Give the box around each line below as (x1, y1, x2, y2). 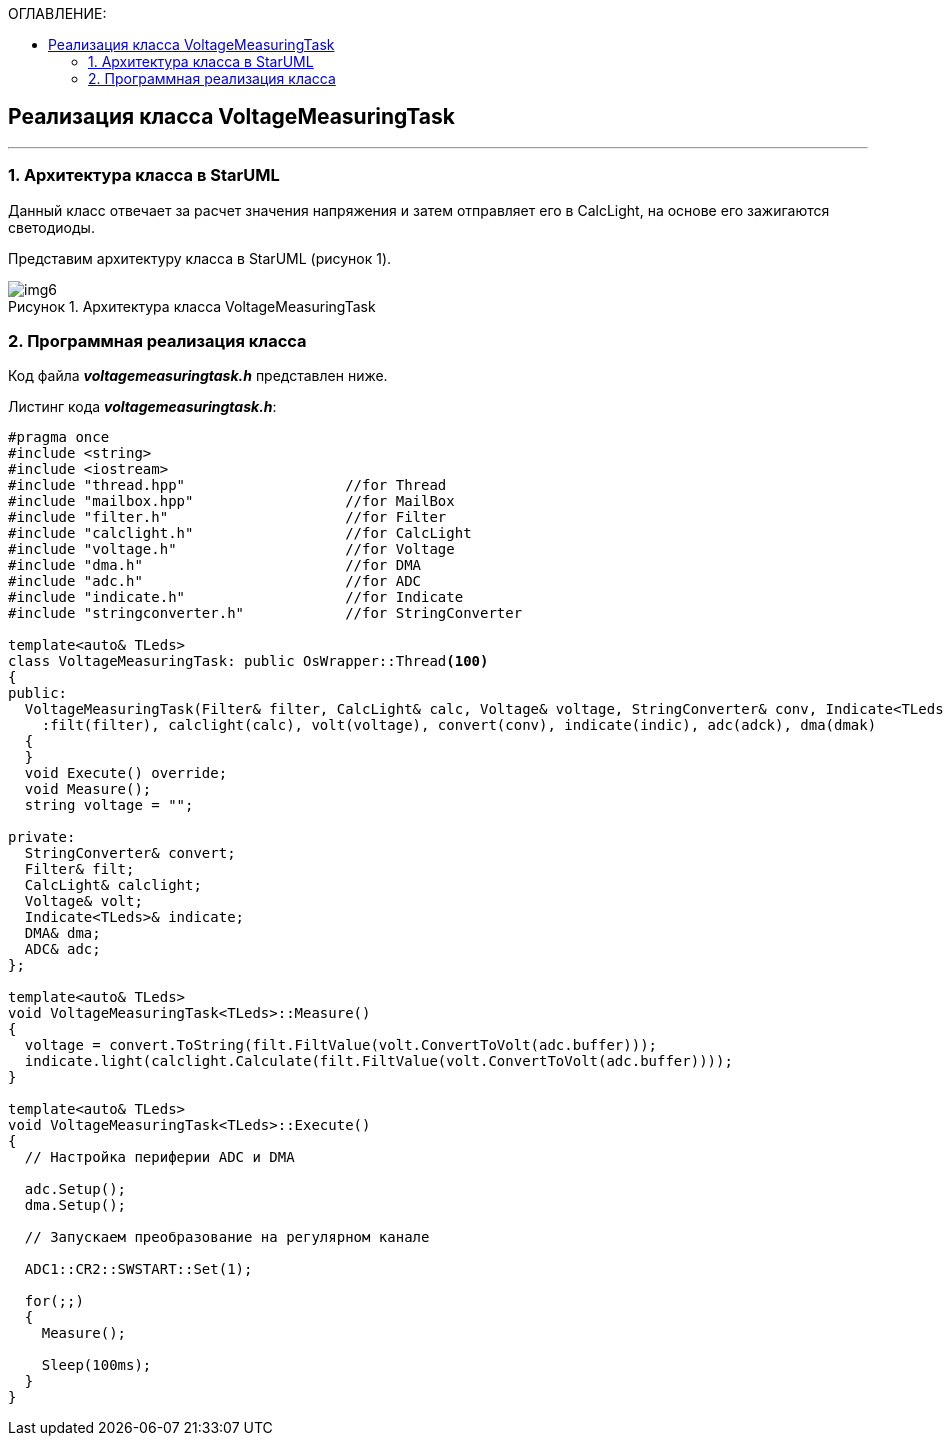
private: (8, 829, 76, 846)
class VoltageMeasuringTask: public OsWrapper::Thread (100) (8, 653, 489, 670)
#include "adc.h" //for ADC (8, 573, 422, 590)
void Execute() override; (24, 765, 228, 782)
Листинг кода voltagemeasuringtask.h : (8, 398, 277, 416)
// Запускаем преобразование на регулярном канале (24, 1229, 430, 1246)
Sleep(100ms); (41, 1357, 152, 1374)
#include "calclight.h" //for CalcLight (8, 525, 472, 542)
